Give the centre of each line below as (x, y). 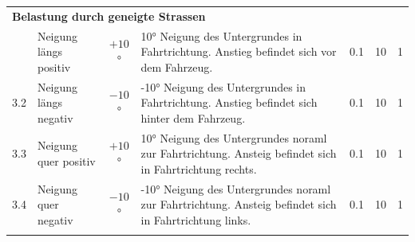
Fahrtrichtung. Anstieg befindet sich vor (239, 51)
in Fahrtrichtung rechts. (199, 168)
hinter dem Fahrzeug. (193, 117)
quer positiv (66, 161)
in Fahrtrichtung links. (196, 219)
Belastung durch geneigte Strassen (109, 16)
